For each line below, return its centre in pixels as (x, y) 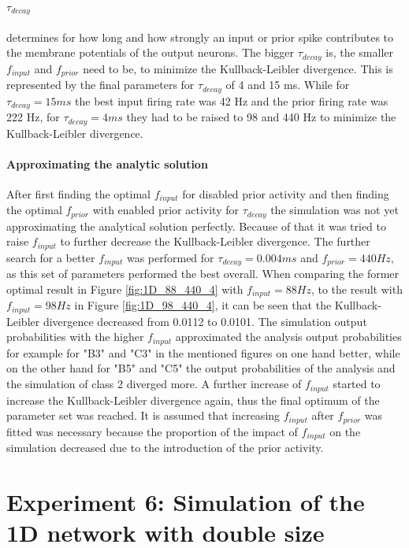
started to (357, 384)
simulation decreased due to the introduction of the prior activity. (165, 447)
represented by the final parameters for (100, 85)
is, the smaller (359, 52)
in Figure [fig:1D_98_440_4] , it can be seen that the (203, 305)
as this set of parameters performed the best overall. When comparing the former (203, 274)
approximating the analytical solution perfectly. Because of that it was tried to (197, 226)
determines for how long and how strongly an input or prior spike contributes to (200, 37)
